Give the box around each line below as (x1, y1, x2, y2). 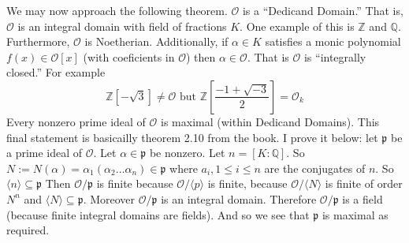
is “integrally (303, 48, 366, 65)
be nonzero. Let (149, 144, 225, 161)
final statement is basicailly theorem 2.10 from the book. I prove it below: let (6, 129, 378, 145)
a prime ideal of (6, 144, 83, 161)
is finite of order (325, 175, 403, 192)
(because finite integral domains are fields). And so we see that (6, 206, 310, 222)
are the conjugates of (264, 159, 366, 176)
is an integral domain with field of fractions (17, 17, 227, 34)
